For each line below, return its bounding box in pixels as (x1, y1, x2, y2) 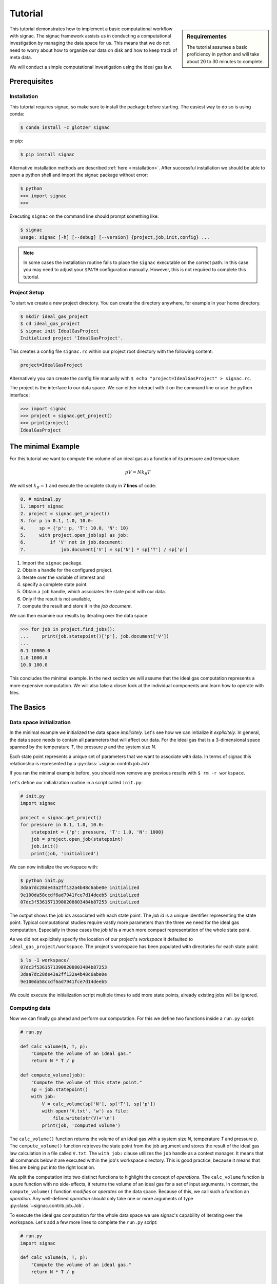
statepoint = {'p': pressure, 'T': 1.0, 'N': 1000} (31, 829, 164, 835)
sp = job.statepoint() (31, 1086, 88, 1092)
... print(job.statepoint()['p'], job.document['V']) (20, 633, 169, 639)
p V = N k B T (125, 469, 151, 476)
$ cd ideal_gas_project (20, 321, 81, 327)
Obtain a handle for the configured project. (22, 567, 113, 573)
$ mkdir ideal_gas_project (20, 313, 88, 319)
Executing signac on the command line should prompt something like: (9, 213, 159, 219)
